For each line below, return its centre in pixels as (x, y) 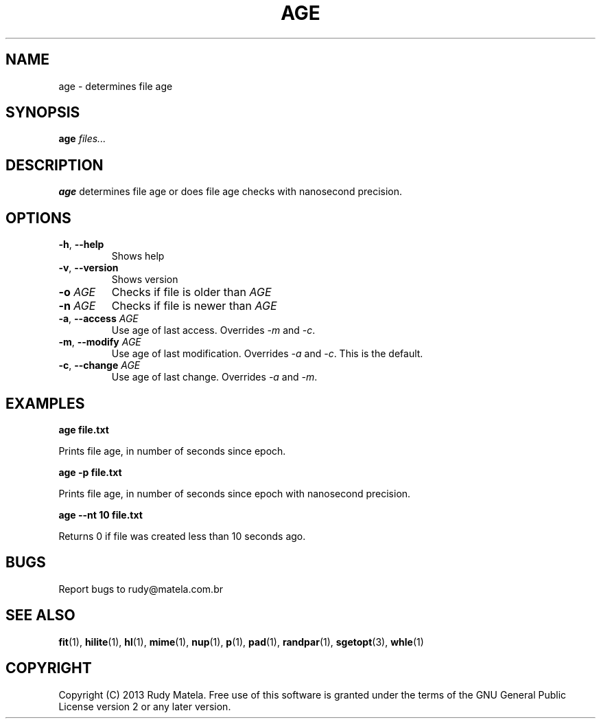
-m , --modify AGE (100, 342)
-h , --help (81, 245)
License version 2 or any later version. (145, 706)
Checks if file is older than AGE (191, 292)
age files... (82, 139)
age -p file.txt (90, 472)
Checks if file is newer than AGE (194, 306)
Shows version (145, 280)
